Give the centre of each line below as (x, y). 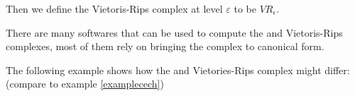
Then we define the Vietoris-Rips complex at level (114, 8)
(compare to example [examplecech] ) (85, 84)
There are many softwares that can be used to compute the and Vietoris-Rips (174, 32)
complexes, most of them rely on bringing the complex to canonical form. (165, 46)
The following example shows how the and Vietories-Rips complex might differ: (178, 70)
